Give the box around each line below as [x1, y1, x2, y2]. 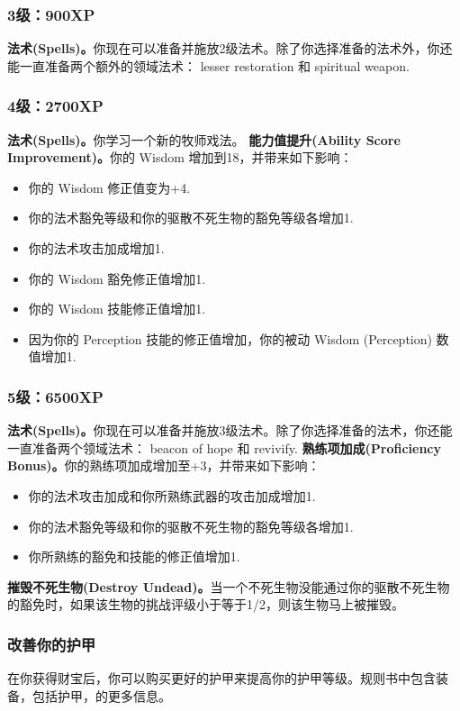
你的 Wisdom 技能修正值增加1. [28, 299, 206, 318]
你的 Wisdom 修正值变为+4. [28, 178, 191, 196]
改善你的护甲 [7, 633, 96, 655]
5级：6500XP [7, 385, 104, 407]
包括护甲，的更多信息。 [32, 686, 171, 705]
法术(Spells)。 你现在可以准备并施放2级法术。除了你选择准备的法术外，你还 [7, 39, 453, 58]
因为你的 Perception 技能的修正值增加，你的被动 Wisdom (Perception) [28, 329, 432, 348]
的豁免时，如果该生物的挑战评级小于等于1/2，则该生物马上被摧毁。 [7, 595, 404, 614]
